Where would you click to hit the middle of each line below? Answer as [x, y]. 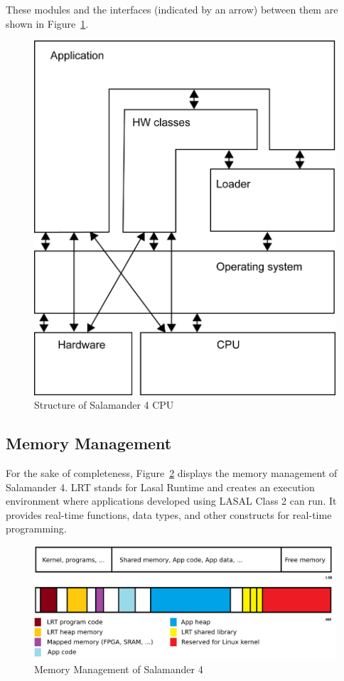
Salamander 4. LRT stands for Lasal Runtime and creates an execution [160, 487]
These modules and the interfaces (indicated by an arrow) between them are [172, 9]
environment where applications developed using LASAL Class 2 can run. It [171, 501]
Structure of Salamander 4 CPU [104, 405]
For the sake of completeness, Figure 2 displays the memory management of [172, 473]
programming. [36, 529]
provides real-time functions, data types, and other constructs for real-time [169, 514]
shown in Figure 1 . [47, 23]
